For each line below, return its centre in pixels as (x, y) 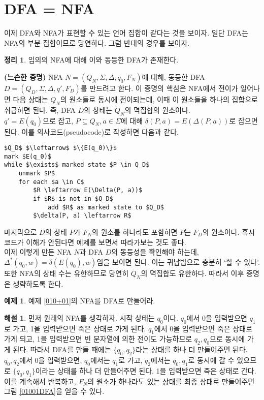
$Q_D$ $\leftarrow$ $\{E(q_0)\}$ (60, 148)
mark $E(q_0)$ (28, 156)
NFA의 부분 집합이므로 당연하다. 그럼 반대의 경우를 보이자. (97, 42)
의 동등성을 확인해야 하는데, (155, 252)
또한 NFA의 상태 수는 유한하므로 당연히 (67, 273)
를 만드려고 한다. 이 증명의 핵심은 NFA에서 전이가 (159, 88)
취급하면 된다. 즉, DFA (40, 110)
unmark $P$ (37, 174)
